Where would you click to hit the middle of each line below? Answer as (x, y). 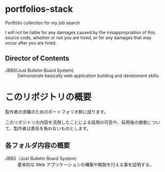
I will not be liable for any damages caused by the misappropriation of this (80, 32)
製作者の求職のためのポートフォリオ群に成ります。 (57, 112)
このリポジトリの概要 (49, 97)
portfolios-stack (39, 9)
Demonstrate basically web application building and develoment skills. (89, 76)
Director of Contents (37, 59)
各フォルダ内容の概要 (37, 146)
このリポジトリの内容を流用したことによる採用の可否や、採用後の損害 (76, 122)
